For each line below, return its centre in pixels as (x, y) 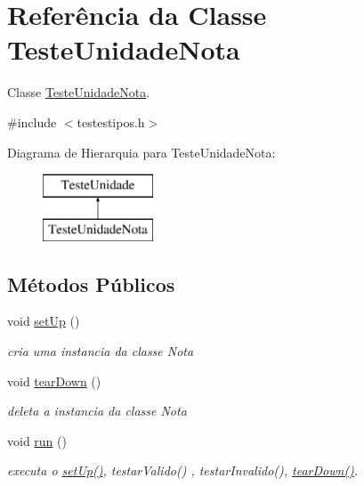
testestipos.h (111, 121)
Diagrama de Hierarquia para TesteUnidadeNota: (142, 152)
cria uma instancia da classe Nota (101, 351)
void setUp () (44, 321)
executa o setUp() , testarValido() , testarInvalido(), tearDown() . (183, 470)
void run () (37, 440)
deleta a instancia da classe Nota (97, 411)
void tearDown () (54, 381)
